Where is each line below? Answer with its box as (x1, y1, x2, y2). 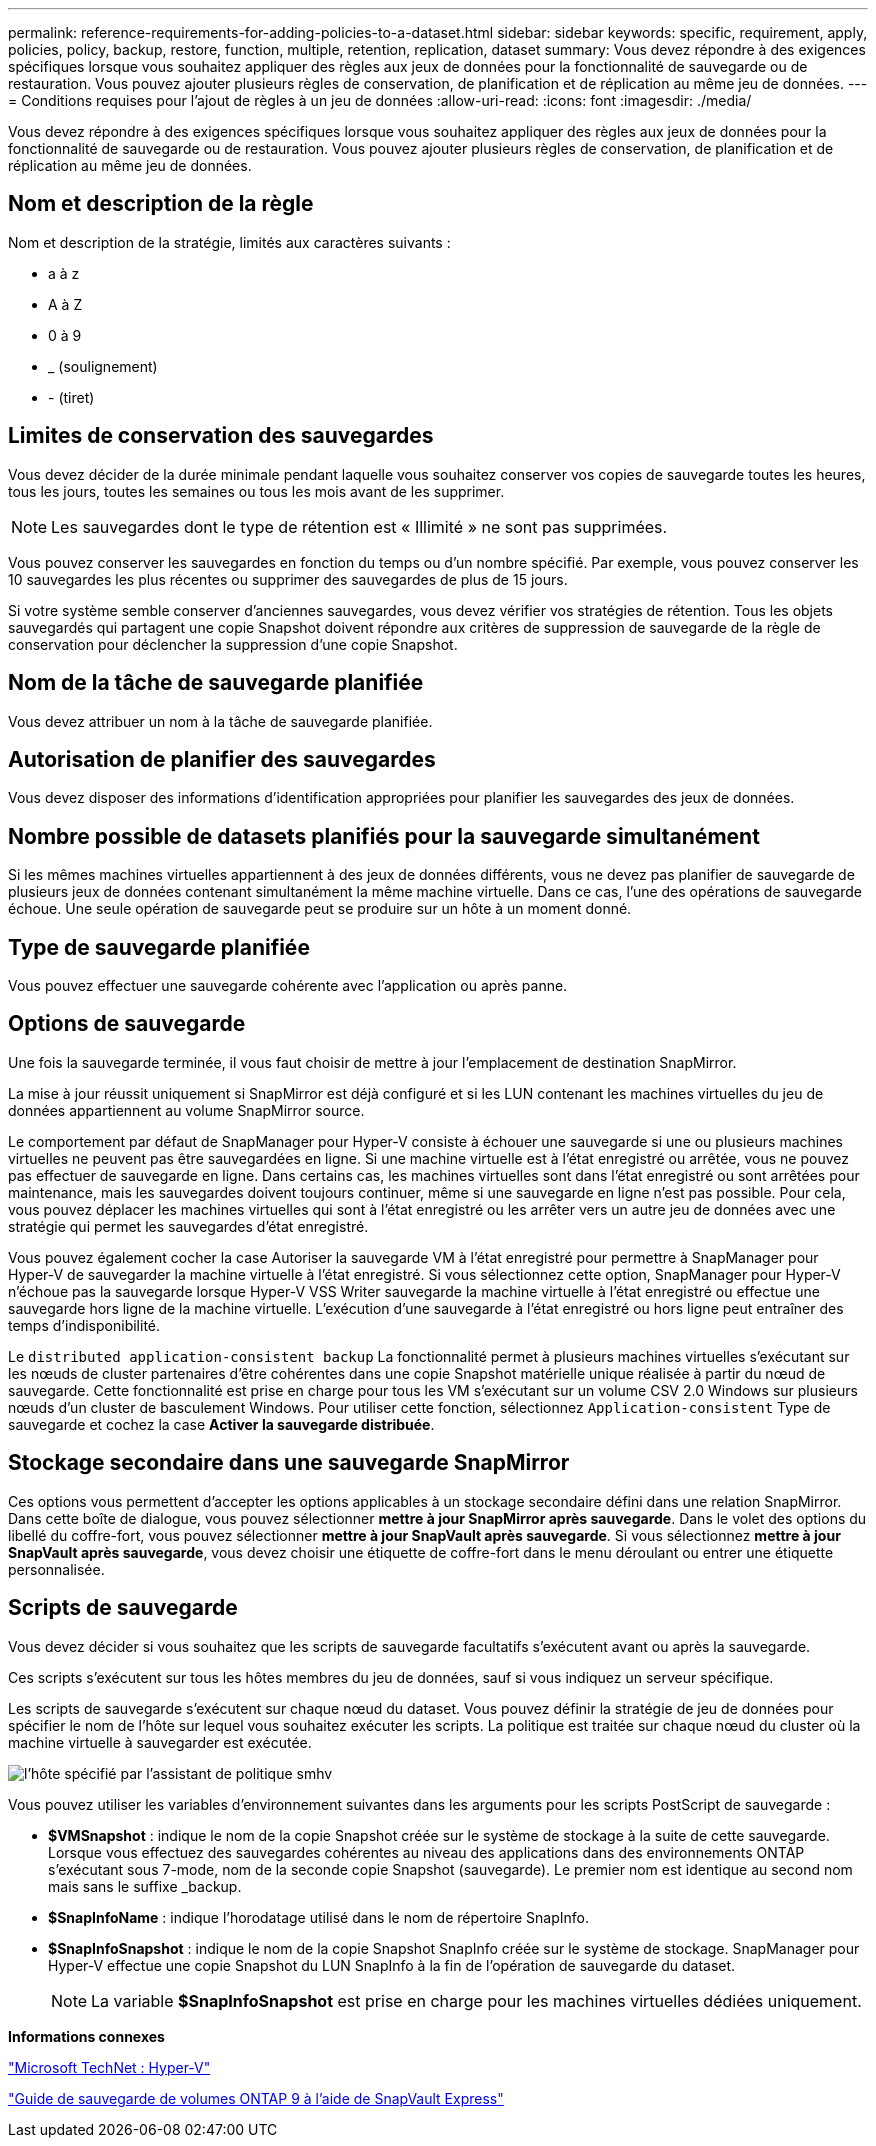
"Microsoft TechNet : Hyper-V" (8, 2058, 211, 2076)
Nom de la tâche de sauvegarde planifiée (8, 670, 424, 696)
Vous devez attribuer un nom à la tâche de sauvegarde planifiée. (8, 712, 433, 730)
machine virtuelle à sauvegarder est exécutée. (8, 1733, 312, 1751)
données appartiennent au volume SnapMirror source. (8, 1101, 365, 1119)
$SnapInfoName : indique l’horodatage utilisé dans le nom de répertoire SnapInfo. (48, 1908, 589, 1926)
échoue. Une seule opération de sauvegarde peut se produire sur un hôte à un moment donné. (8, 900, 632, 918)
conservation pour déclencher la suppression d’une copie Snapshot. (8, 635, 458, 653)
